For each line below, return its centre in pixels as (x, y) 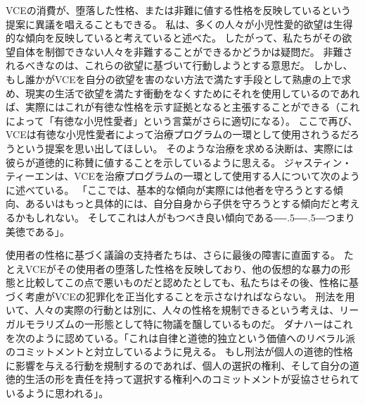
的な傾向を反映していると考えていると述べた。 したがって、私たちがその (174, 38)
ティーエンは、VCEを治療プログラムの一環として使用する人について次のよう (183, 176)
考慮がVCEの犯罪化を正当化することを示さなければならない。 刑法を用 (190, 296)
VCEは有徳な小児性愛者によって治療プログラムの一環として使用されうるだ (178, 134)
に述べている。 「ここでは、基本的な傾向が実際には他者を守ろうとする (169, 189)
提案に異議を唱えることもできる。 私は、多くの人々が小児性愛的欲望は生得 (179, 24)
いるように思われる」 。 (57, 393)
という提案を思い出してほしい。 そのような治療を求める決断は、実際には (184, 148)
